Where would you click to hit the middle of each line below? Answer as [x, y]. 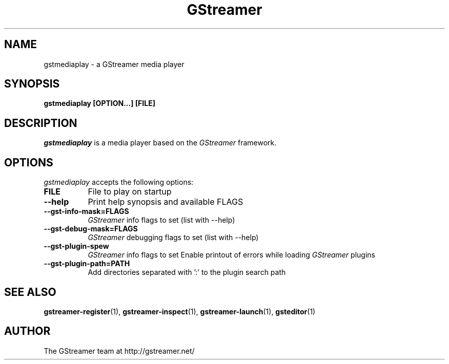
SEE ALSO [30, 292]
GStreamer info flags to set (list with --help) [161, 220]
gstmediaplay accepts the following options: [119, 182]
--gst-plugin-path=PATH [87, 264]
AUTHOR [27, 331]
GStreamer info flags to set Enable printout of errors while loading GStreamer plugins [231, 255]
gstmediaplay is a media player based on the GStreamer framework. [160, 143]
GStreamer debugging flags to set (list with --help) [173, 238]
